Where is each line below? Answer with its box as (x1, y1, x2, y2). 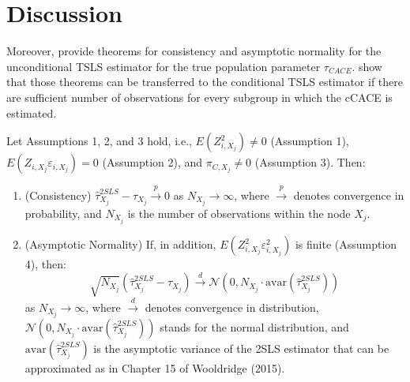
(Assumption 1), (270, 133, 349, 149)
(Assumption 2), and (102, 154, 203, 170)
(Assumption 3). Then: (254, 154, 366, 170)
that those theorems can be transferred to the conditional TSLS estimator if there (6, 73, 404, 90)
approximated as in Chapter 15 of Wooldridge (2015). (24, 359, 285, 376)
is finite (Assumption (295, 236, 397, 253)
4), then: (24, 256, 66, 272)
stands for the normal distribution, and (160, 318, 349, 335)
